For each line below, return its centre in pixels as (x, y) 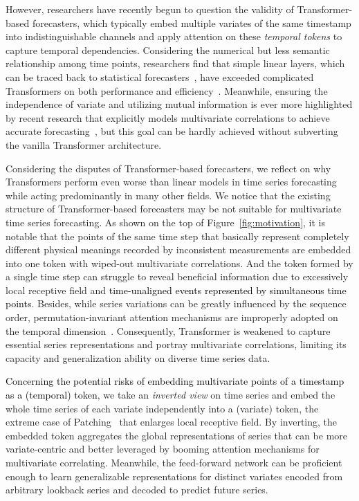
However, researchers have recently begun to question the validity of (150, 9)
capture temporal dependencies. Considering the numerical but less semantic (168, 49)
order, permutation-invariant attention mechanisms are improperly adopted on (172, 317)
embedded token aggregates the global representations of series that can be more (177, 435)
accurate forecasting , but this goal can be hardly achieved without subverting (172, 131)
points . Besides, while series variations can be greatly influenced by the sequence (176, 303)
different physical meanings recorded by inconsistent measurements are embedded (178, 249)
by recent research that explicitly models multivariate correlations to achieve (168, 117)
